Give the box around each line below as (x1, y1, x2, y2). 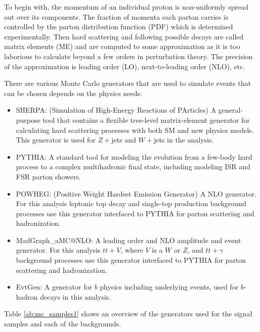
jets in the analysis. (153, 134, 214, 145)
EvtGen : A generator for (16, 281, 92, 292)
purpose (16, 114, 40, 125)
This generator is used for (16, 134, 96, 145)
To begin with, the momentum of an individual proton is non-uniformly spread (4, 2, 248, 12)
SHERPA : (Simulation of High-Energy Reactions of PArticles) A (16, 105, 216, 115)
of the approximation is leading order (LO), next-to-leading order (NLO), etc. (4, 61, 245, 71)
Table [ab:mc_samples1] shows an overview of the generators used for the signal (4, 308, 252, 319)
